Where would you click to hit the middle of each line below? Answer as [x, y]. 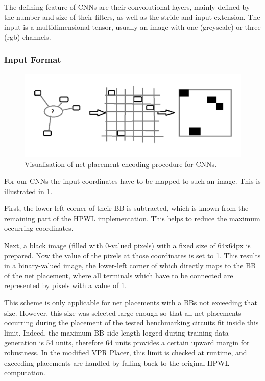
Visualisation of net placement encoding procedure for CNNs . [121, 164]
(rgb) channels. [28, 37]
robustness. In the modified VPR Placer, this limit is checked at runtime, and [126, 352]
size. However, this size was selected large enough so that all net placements [123, 312]
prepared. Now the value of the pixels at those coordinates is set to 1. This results [132, 255]
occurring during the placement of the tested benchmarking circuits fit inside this [131, 323]
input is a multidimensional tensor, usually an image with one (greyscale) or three [132, 27]
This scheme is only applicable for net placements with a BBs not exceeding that [131, 303]
